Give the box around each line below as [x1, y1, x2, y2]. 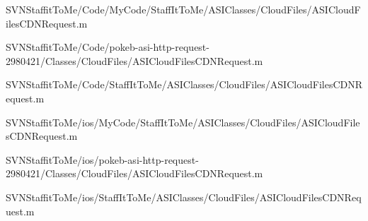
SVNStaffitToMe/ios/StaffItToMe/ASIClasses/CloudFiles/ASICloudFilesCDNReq [6, 189, 362, 204]
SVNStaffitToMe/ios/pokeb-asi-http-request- [6, 152, 199, 167]
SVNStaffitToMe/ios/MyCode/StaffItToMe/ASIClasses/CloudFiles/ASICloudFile [6, 114, 360, 129]
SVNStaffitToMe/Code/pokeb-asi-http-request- [6, 40, 209, 54]
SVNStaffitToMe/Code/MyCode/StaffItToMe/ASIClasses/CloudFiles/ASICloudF [6, 2, 361, 16]
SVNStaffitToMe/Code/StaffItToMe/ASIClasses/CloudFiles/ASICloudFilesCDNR [6, 77, 363, 92]
